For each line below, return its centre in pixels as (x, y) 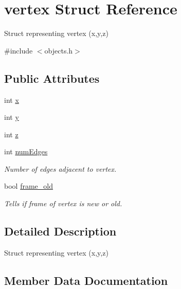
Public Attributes (52, 78)
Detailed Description (60, 231)
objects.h (59, 50)
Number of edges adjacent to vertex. (60, 168)
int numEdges (26, 151)
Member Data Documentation (86, 280)
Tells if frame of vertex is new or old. (63, 203)
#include (19, 50)
